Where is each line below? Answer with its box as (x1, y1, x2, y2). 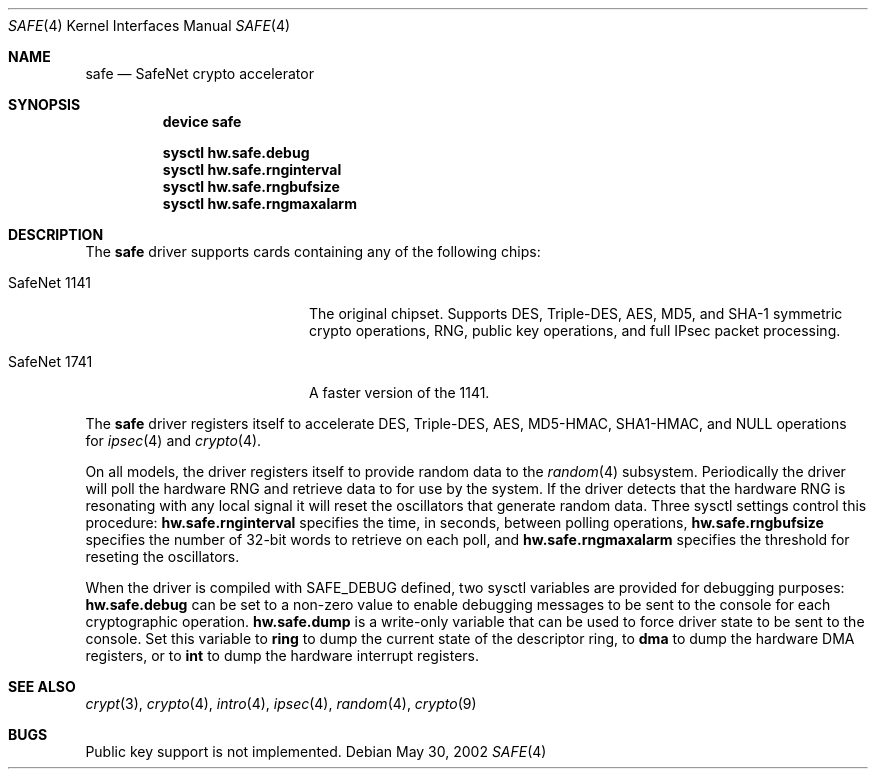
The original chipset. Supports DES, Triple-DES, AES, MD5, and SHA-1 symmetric (309, 305, 843, 322)
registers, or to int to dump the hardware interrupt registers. (85, 647, 479, 664)
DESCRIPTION (8, 226, 104, 243)
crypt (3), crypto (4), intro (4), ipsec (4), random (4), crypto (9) (85, 695, 477, 712)
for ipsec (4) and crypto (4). (85, 432, 262, 449)
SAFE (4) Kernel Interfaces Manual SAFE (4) (8, 17, 291, 34)
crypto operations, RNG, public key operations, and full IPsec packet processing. (309, 322, 841, 339)
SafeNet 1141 (8, 274, 91, 291)
